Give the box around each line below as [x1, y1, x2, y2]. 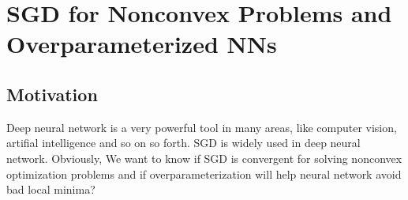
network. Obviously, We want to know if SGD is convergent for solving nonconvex [6, 149, 402, 166]
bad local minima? [6, 181, 95, 198]
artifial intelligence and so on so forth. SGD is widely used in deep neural [6, 134, 361, 151]
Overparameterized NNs [6, 28, 277, 60]
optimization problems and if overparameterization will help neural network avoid [6, 165, 402, 182]
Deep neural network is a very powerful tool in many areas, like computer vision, [6, 119, 397, 135]
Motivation [6, 81, 98, 106]
